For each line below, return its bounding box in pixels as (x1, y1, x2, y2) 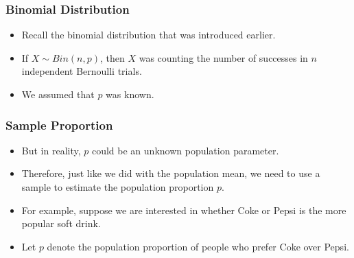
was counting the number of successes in (139, 50, 308, 64)
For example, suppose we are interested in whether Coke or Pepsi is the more (21, 202, 346, 217)
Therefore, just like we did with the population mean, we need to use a (21, 166, 320, 180)
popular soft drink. (21, 216, 101, 231)
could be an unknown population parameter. (91, 143, 279, 157)
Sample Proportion (5, 116, 113, 133)
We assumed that (21, 87, 95, 101)
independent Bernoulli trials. (21, 64, 142, 78)
